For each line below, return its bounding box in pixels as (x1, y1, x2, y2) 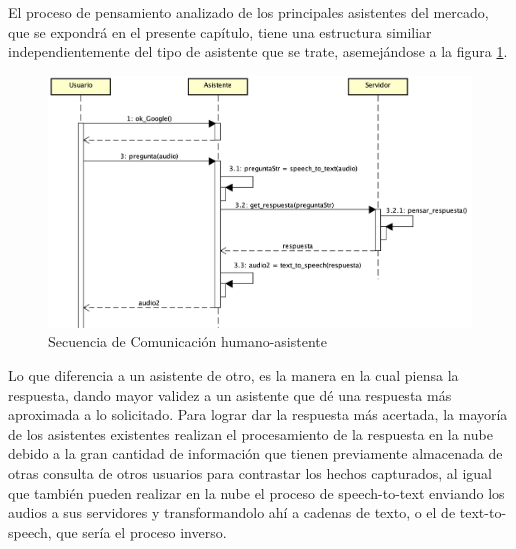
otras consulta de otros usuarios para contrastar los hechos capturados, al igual (8, 462, 492, 483)
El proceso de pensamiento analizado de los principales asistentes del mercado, (8, 2, 489, 22)
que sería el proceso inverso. (56, 521, 227, 542)
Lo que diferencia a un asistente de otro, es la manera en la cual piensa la (8, 364, 459, 385)
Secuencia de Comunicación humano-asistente (48, 331, 327, 352)
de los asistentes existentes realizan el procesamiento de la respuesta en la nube (8, 423, 493, 444)
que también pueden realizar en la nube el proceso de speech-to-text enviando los (8, 482, 505, 503)
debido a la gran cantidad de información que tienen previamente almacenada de (8, 443, 503, 464)
